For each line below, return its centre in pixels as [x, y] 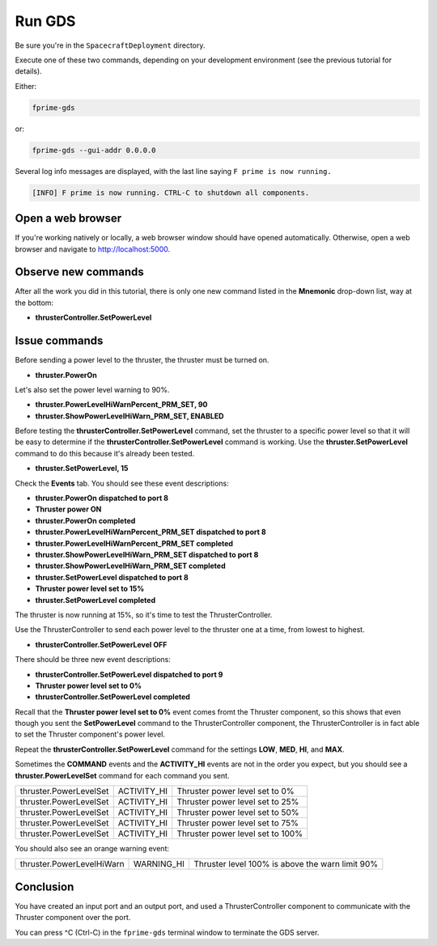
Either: [26, 86]
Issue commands [59, 341]
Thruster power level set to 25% [238, 802]
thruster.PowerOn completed [85, 520]
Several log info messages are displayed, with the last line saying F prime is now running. [173, 171]
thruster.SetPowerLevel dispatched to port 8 [112, 577]
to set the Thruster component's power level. [90, 734]
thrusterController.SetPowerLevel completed [112, 697]
